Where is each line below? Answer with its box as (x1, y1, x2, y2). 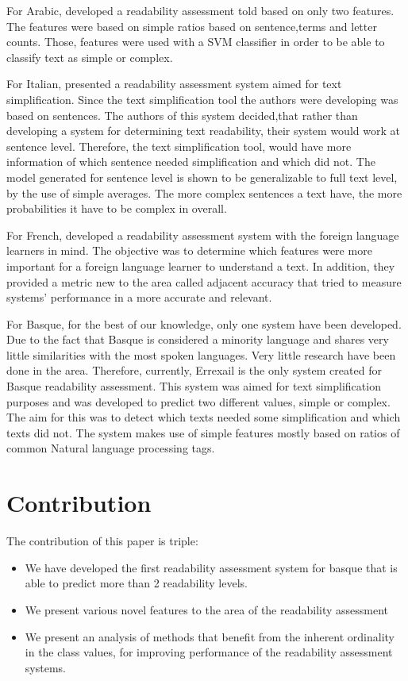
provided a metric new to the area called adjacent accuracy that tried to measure (6, 273, 402, 290)
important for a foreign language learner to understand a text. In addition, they (6, 257, 395, 274)
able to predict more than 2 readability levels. (25, 575, 248, 591)
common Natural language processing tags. (6, 440, 215, 456)
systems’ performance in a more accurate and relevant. (6, 289, 272, 306)
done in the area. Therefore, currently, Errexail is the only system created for (6, 362, 382, 379)
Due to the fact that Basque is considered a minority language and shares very (6, 331, 389, 348)
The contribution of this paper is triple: (6, 533, 198, 549)
